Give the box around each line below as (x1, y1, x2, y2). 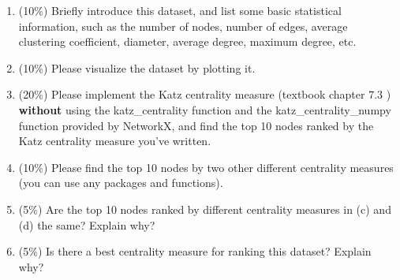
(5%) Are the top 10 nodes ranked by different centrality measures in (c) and (18, 200, 391, 217)
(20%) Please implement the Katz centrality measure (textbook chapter (18, 86, 365, 103)
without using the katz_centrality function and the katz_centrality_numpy (18, 101, 391, 118)
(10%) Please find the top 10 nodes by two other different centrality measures (18, 159, 394, 175)
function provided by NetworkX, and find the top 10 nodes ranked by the (18, 117, 374, 133)
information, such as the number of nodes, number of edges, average (18, 17, 348, 34)
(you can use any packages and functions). (18, 174, 223, 191)
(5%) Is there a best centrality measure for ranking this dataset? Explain (18, 243, 372, 259)
